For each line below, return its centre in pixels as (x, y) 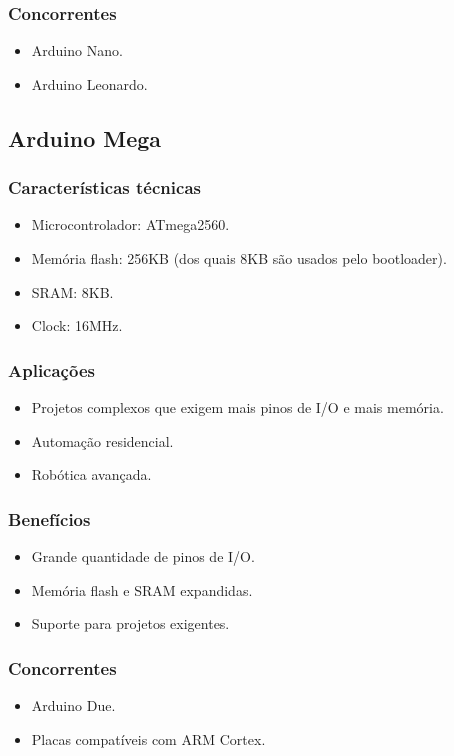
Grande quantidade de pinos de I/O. (143, 556)
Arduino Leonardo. (89, 83)
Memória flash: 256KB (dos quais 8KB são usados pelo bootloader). (239, 258)
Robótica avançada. (91, 474)
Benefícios (49, 518)
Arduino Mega (85, 137)
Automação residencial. (102, 440)
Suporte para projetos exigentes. (130, 623)
